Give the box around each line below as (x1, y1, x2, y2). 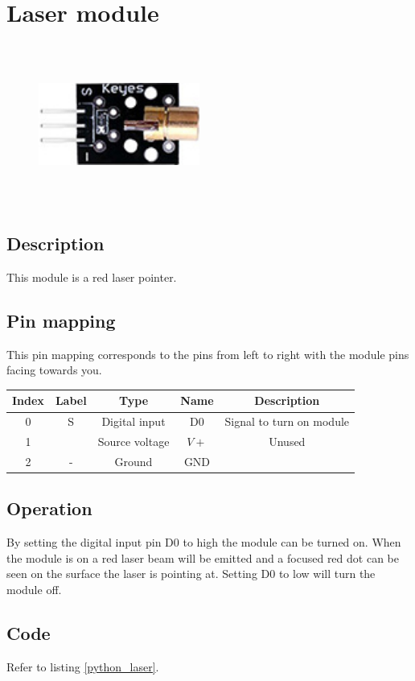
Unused (269, 433, 306, 450)
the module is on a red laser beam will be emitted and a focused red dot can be (6, 549, 399, 566)
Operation (6, 496, 92, 521)
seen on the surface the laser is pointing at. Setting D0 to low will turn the (6, 565, 376, 582)
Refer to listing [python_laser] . (6, 658, 159, 675)
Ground (114, 452, 153, 469)
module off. (6, 581, 62, 598)
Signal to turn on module (224, 413, 350, 430)
